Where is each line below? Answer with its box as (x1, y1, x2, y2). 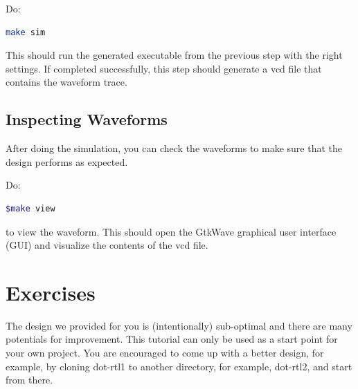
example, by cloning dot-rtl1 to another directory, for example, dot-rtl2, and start (6, 359, 352, 373)
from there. (6, 372, 53, 387)
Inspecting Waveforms (6, 108, 168, 130)
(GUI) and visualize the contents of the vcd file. (6, 238, 208, 252)
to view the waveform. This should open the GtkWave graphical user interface (6, 224, 337, 238)
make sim (6, 27, 46, 37)
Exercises (6, 278, 96, 306)
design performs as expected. (6, 154, 128, 169)
